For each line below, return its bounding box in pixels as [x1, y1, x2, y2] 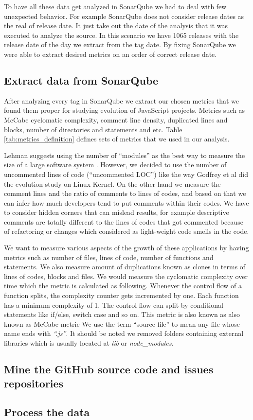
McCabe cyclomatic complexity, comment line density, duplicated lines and [4, 114, 228, 124]
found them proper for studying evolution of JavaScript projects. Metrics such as [4, 105, 245, 115]
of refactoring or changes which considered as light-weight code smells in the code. [4, 226, 249, 236]
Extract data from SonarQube [4, 72, 159, 87]
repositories [4, 376, 64, 391]
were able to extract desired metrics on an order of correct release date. [4, 49, 217, 59]
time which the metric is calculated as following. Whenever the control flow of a [4, 280, 242, 291]
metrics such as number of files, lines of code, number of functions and [4, 252, 214, 262]
